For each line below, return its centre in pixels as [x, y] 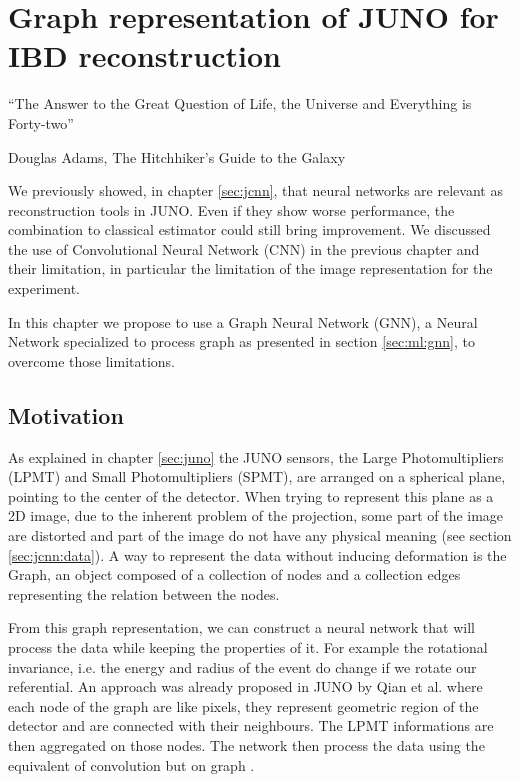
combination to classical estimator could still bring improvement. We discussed [249, 229]
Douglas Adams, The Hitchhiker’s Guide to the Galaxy [177, 156]
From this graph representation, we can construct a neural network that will [241, 627]
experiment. [44, 288]
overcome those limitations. [92, 360]
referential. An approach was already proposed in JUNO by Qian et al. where [245, 686]
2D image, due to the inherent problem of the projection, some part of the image [256, 515]
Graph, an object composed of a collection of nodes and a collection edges [234, 574]
